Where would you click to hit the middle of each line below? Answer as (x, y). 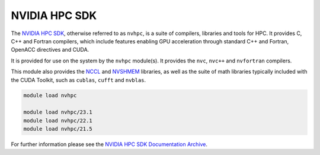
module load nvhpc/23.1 (58, 112)
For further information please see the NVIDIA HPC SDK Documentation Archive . (109, 144)
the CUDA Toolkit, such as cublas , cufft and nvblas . (79, 80)
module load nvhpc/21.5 (58, 129)
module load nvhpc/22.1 (58, 121)
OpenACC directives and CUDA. (50, 50)
